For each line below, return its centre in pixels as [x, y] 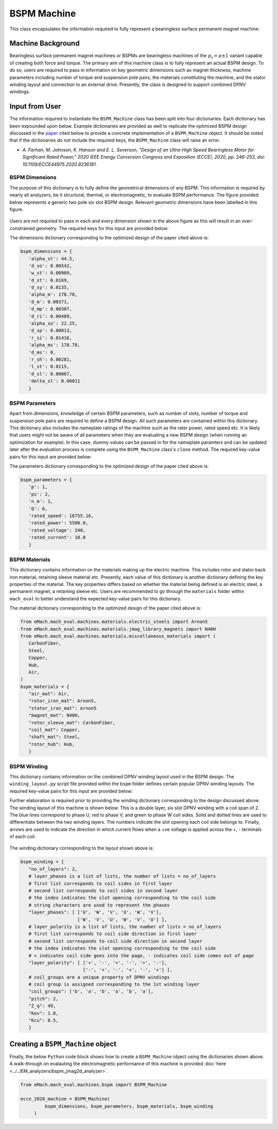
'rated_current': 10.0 [57, 537]
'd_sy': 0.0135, [49, 288]
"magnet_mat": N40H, [55, 715]
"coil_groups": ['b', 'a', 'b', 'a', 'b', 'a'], [91, 992]
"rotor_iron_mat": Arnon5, [63, 701]
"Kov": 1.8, [44, 1013]
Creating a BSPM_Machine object [63, 1044]
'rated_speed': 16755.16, [61, 516]
